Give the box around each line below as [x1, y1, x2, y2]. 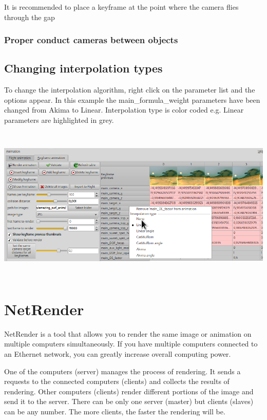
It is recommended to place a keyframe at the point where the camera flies [4, 2, 239, 12]
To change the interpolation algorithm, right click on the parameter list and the [4, 84, 255, 95]
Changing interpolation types [4, 60, 163, 76]
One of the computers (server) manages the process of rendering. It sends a [4, 366, 241, 376]
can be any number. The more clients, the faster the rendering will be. [4, 406, 225, 416]
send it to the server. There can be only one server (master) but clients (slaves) [4, 396, 254, 407]
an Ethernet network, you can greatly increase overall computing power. [4, 348, 231, 359]
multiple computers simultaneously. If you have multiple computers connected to [4, 338, 258, 349]
